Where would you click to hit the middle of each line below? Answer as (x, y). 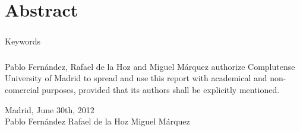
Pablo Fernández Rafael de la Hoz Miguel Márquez (97, 121)
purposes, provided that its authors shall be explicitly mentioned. (161, 89)
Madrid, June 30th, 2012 (50, 109)
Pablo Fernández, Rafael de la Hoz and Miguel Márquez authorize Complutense (150, 66)
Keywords (23, 41)
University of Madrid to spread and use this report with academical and (136, 78)
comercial (22, 89)
